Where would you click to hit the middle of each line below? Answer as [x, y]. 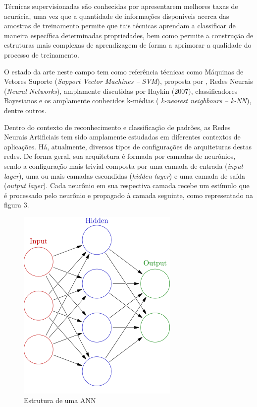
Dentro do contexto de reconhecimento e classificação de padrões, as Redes [117, 127]
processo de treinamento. [42, 54]
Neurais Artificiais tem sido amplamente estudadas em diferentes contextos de [122, 137]
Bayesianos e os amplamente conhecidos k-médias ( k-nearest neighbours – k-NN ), [128, 101]
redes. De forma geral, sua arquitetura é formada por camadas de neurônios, [120, 156]
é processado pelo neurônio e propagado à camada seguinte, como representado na [128, 195]
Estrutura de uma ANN [60, 400]
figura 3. [17, 205]
